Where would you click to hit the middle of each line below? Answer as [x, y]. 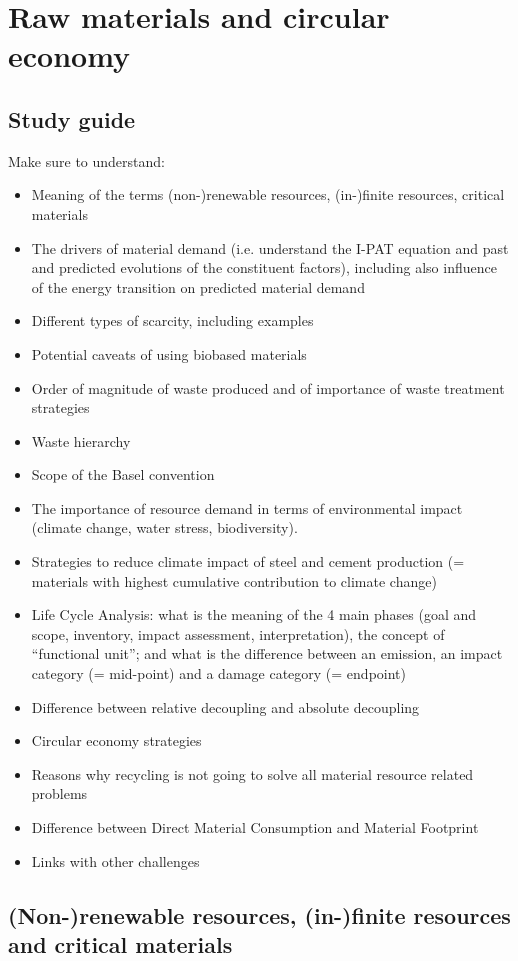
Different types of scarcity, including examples [172, 320]
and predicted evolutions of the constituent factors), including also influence [264, 267]
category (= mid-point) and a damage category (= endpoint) [219, 673]
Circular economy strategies [116, 740]
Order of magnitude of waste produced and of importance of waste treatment [268, 387]
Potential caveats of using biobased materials [169, 353]
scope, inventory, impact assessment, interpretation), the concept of [238, 633]
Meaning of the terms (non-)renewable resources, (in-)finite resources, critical [268, 194]
